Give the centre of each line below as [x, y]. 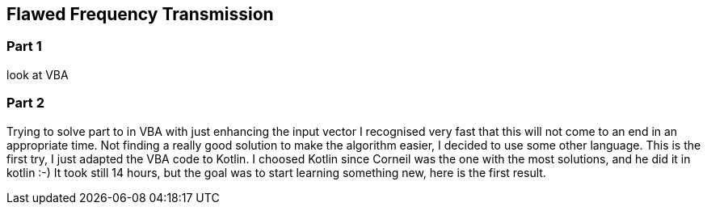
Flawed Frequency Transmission [140, 14]
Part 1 [24, 46]
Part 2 [26, 103]
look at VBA [38, 74]
